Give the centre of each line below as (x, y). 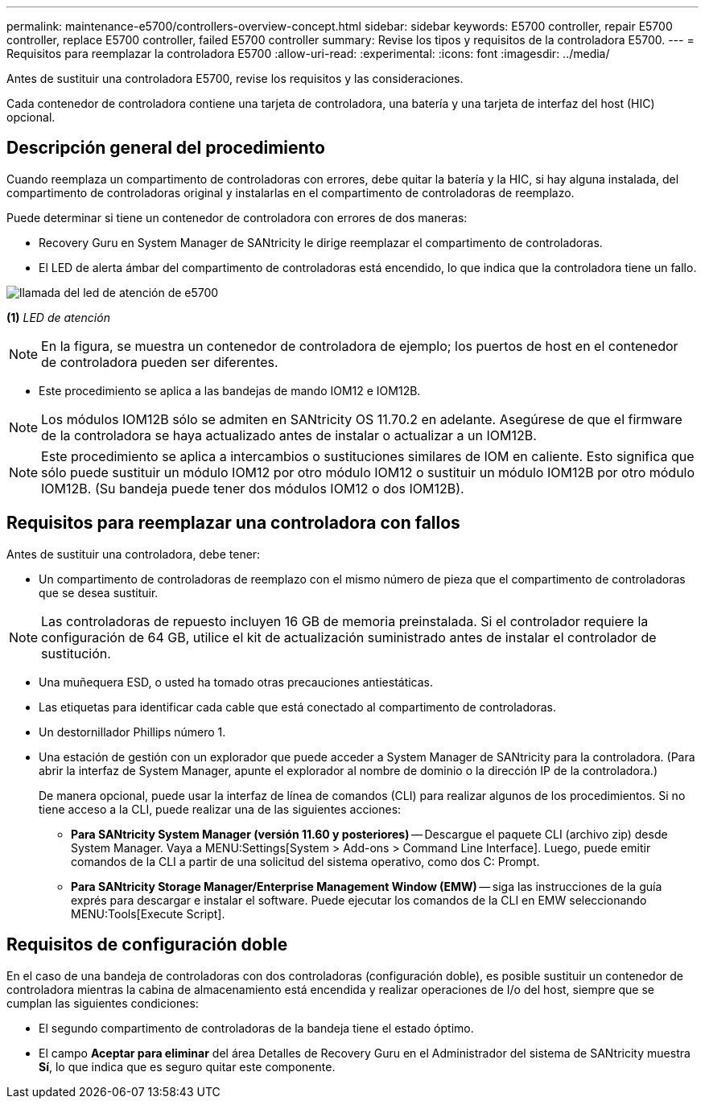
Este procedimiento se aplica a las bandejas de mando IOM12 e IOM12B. (230, 390)
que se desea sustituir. (99, 592)
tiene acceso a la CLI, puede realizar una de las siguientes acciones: (220, 809)
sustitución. (76, 653)
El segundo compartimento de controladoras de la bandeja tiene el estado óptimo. (256, 1028)
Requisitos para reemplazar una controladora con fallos (233, 523)
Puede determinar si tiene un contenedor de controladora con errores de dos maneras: (237, 217)
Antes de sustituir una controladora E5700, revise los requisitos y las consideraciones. (235, 78)
